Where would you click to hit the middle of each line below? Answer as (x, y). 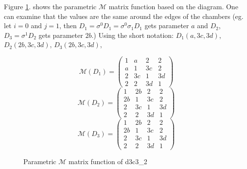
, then (68, 25)
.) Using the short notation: (132, 35)
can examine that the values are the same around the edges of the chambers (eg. (124, 16)
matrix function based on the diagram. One (173, 6)
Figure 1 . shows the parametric (50, 6)
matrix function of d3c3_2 (108, 161)
